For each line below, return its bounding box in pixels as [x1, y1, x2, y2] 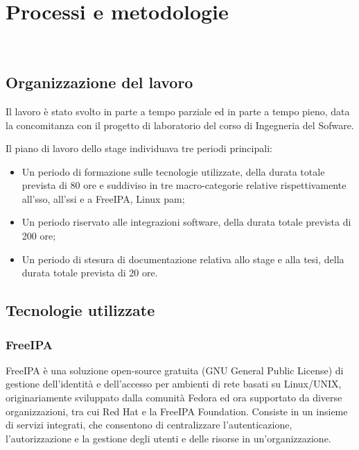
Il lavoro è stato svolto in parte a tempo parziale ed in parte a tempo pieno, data [6, 103, 350, 118]
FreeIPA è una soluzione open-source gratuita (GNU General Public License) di [6, 362, 344, 377]
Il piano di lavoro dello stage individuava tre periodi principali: [6, 141, 272, 156]
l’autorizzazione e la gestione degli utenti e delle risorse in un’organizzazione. [6, 431, 331, 445]
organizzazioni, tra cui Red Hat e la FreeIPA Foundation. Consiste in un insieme [6, 403, 348, 418]
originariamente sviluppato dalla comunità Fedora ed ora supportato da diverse [6, 390, 342, 405]
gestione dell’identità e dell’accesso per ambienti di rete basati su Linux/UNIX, [6, 376, 342, 391]
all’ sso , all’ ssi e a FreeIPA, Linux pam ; [21, 191, 185, 206]
